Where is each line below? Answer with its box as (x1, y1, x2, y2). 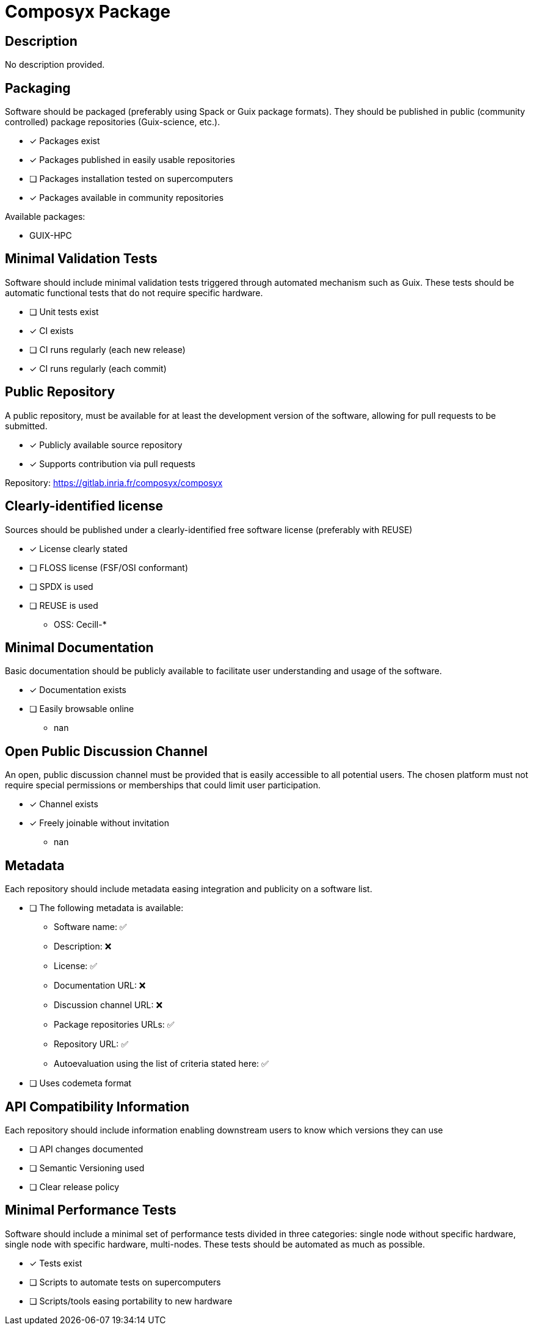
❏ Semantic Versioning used (29, 1162, 145, 1173)
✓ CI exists (29, 325, 74, 336)
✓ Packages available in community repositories (29, 192, 224, 203)
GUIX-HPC (29, 230, 72, 241)
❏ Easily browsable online (29, 703, 134, 714)
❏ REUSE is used (29, 600, 98, 611)
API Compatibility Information (5, 1099, 189, 1114)
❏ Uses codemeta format (29, 1078, 132, 1089)
